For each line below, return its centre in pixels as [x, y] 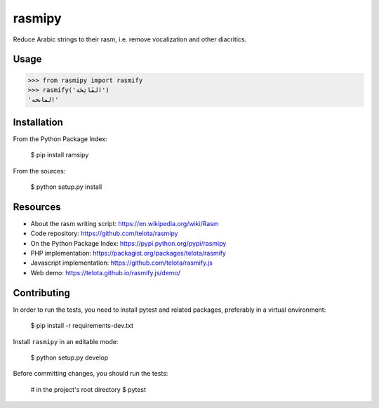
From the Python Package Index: [60, 139]
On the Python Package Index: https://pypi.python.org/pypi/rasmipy [128, 243]
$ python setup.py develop [69, 357]
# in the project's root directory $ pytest [88, 389]
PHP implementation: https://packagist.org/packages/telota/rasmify [128, 254]
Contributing [41, 292]
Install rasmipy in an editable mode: [66, 341]
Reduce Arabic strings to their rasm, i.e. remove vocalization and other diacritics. [130, 39]
